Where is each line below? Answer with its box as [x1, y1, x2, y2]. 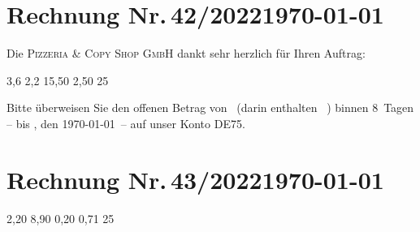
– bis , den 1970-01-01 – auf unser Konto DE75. [6, 114, 245, 131]
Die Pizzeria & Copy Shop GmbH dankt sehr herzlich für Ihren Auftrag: [6, 45, 366, 62]
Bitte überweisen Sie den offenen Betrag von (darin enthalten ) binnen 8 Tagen [6, 99, 414, 116]
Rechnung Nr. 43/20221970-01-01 [6, 162, 384, 195]
